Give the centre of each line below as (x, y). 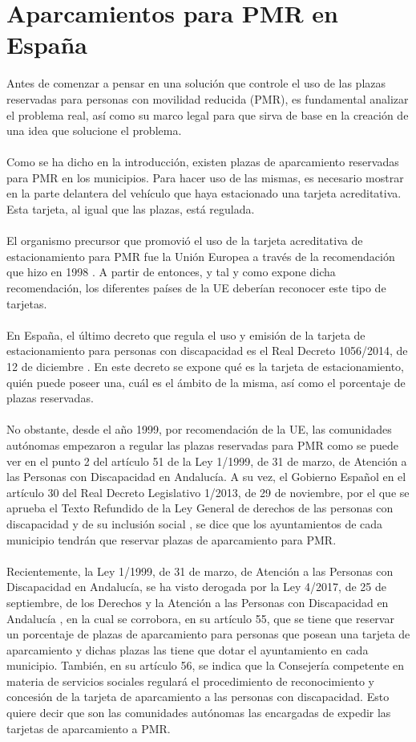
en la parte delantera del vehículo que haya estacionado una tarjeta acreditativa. (204, 193)
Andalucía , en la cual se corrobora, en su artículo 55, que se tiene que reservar (200, 618)
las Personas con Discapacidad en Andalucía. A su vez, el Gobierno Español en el (206, 477)
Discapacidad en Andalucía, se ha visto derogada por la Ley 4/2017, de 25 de (196, 587)
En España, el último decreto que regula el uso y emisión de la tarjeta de (186, 334)
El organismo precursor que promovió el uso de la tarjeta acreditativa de (185, 241)
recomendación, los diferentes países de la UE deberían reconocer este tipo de (196, 288)
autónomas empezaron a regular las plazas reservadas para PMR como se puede (203, 444)
